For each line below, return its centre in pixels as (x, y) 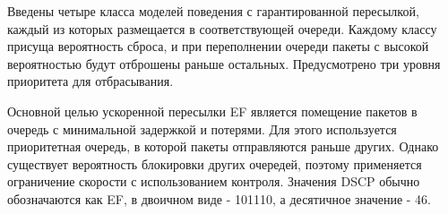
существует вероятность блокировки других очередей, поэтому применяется (215, 163)
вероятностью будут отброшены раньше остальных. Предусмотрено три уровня (224, 63)
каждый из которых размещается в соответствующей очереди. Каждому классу (222, 28)
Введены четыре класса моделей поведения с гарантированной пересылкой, (213, 11)
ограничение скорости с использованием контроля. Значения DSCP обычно (214, 181)
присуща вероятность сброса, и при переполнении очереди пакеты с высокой (218, 46)
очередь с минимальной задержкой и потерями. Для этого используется (202, 128)
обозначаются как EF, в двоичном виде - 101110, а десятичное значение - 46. (220, 198)
